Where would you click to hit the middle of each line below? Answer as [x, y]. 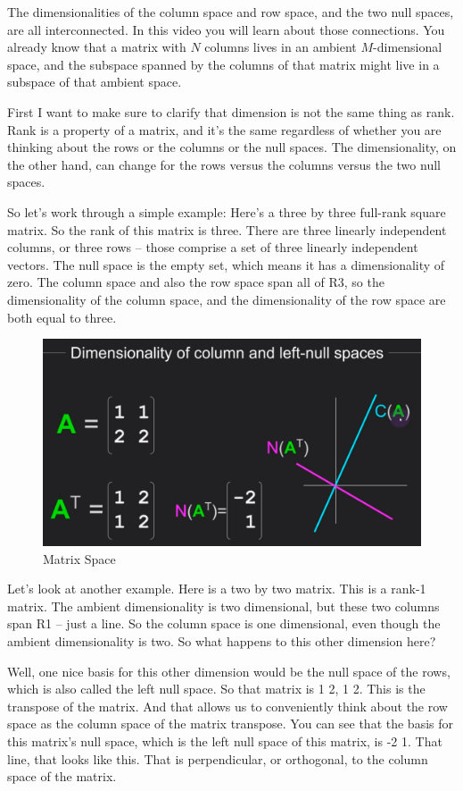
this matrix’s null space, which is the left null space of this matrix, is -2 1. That [225, 741]
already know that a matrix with [97, 47]
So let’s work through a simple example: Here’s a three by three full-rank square [227, 211]
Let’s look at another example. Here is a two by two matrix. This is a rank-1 [217, 589]
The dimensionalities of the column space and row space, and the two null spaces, [231, 12]
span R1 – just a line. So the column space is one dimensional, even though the [224, 623]
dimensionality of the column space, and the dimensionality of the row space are [227, 299]
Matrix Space [79, 558]
